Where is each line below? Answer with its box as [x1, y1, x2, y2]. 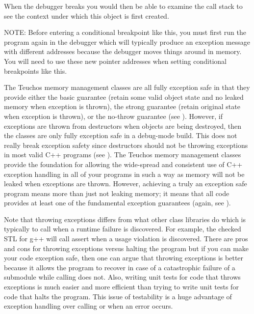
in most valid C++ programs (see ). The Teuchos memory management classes [4, 149, 241, 160]
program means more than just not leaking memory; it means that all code [4, 188, 229, 198]
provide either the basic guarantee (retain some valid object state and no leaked [4, 91, 244, 102]
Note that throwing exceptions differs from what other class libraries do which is [4, 214, 246, 224]
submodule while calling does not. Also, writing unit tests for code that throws [4, 272, 241, 282]
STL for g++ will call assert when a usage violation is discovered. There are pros [4, 233, 248, 244]
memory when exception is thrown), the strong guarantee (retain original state [4, 101, 240, 112]
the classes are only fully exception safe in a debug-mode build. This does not [4, 130, 237, 141]
